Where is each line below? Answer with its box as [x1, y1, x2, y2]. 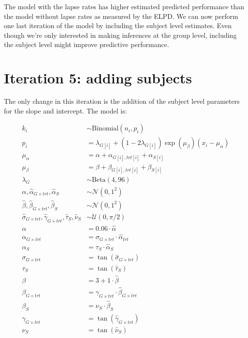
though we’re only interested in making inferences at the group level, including [4, 30, 237, 40]
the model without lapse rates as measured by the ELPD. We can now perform [4, 11, 238, 21]
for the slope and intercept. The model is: [4, 105, 127, 115]
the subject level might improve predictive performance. [4, 39, 169, 49]
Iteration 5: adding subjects [4, 68, 192, 88]
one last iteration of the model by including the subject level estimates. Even [4, 20, 232, 31]
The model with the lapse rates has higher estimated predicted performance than [4, 1, 245, 11]
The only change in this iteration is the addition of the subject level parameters [4, 96, 240, 106]
